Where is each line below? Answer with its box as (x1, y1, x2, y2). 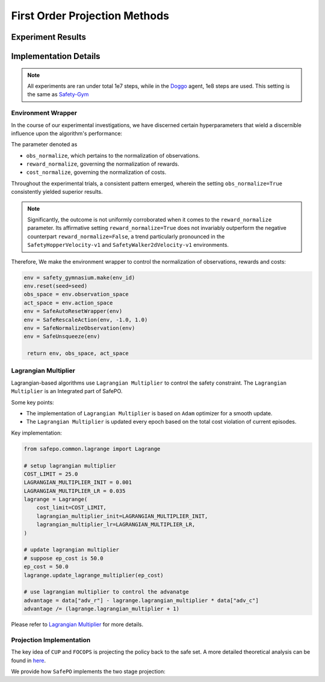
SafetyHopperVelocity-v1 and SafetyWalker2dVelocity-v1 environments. (27, 241, 229, 249)
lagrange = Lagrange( (23, 496, 88, 503)
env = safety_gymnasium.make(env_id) (23, 274, 135, 281)
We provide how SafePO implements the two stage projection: (11, 668, 166, 675)
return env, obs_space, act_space (27, 350, 129, 357)
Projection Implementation (11, 636, 91, 644)
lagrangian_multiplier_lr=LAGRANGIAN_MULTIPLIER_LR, (36, 521, 196, 528)
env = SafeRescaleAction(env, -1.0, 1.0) (23, 316, 148, 323)
